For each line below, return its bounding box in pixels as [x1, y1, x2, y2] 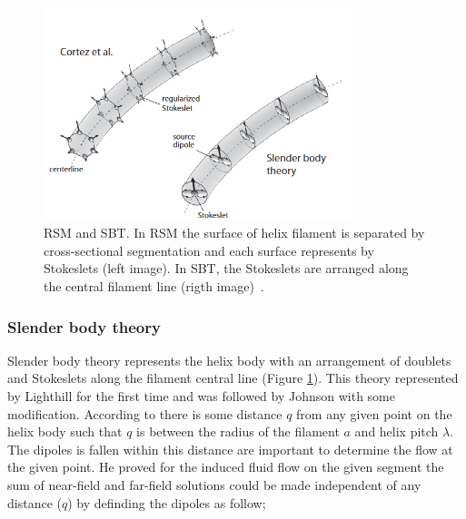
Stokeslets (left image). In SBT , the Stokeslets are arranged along [44, 259, 409, 278]
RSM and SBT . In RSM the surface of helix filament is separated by [44, 223, 425, 242]
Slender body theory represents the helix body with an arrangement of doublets [7, 350, 451, 369]
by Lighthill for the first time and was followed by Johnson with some [7, 387, 395, 406]
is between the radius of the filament [136, 422, 340, 441]
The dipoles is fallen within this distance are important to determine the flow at [7, 439, 453, 458]
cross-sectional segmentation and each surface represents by [44, 240, 374, 259]
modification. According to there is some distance [7, 404, 283, 423]
